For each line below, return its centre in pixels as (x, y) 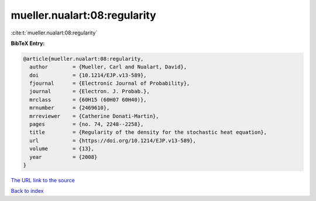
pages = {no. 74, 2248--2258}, (87, 124)
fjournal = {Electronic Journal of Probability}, (110, 84)
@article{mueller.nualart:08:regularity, (83, 59)
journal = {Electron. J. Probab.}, (90, 91)
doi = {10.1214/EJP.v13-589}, (88, 75)
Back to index (27, 191)
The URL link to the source (43, 180)
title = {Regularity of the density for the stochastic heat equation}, (148, 132)
